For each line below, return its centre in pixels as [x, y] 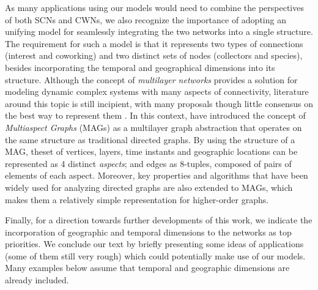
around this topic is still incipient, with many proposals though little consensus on [159, 103]
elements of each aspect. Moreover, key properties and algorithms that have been [157, 175]
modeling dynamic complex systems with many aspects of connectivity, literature [157, 91]
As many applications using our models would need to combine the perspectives [154, 7]
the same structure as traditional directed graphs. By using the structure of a [150, 139]
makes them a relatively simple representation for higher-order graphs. [137, 199]
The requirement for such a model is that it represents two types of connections [154, 43]
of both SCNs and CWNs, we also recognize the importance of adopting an [146, 19]
